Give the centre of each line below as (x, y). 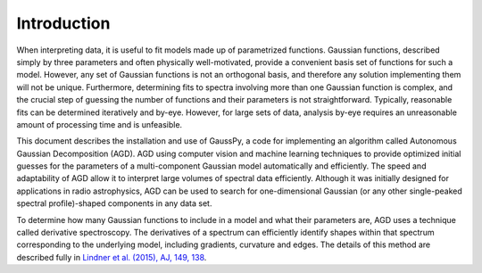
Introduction (63, 23)
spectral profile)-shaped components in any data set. (114, 203)
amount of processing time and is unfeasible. (100, 124)
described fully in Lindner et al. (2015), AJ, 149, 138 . (112, 257)
